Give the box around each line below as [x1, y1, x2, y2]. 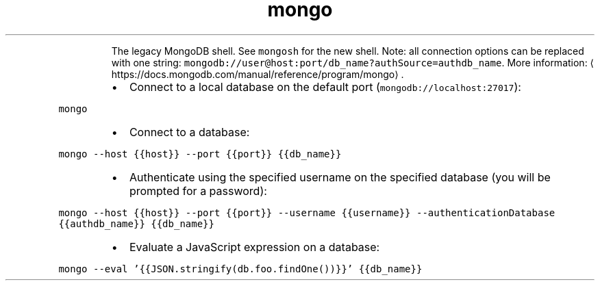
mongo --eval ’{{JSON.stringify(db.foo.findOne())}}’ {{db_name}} [58, 263, 423, 274]
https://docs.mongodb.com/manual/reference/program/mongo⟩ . [111, 68, 404, 80]
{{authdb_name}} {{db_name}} [58, 218, 214, 229]
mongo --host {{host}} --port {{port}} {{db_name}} [58, 148, 342, 159]
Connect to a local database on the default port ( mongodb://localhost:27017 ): [129, 79, 521, 94]
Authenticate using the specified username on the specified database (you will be [129, 170, 551, 184]
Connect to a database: [129, 125, 250, 139]
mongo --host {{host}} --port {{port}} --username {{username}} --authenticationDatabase [58, 207, 555, 218]
